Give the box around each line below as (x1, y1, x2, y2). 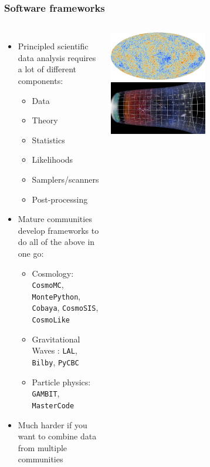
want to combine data (18, 430, 97, 442)
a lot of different (18, 63, 77, 75)
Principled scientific (18, 40, 89, 52)
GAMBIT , (32, 387, 60, 399)
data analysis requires (18, 51, 96, 63)
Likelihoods (32, 153, 73, 166)
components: (18, 75, 63, 86)
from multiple (18, 441, 67, 453)
